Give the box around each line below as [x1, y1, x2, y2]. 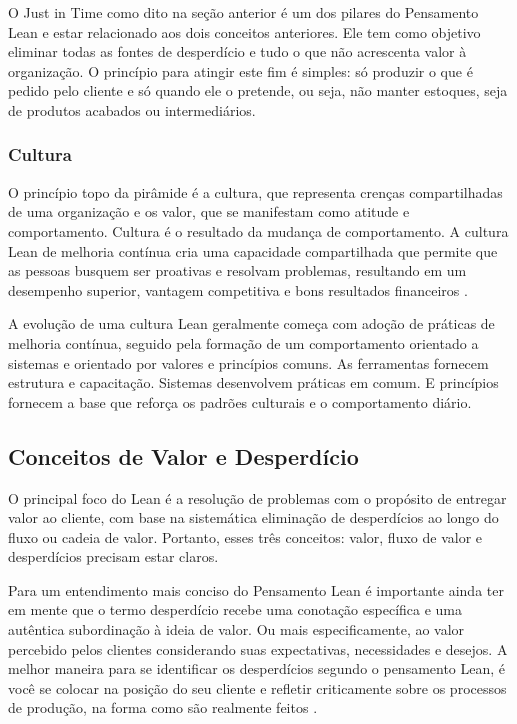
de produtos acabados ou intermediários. [8, 99, 256, 120]
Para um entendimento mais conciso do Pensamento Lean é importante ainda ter [8, 579, 504, 600]
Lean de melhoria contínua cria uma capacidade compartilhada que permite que [8, 240, 498, 261]
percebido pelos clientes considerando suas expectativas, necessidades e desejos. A [8, 638, 508, 659]
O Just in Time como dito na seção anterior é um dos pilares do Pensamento [8, 2, 479, 22]
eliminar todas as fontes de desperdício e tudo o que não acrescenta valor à [8, 41, 467, 62]
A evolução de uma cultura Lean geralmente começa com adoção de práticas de [8, 313, 495, 334]
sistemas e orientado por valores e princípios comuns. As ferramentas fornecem [8, 352, 489, 373]
